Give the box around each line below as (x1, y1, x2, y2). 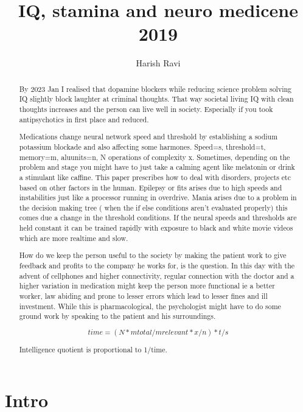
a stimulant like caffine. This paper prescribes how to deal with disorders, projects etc (19, 172, 291, 182)
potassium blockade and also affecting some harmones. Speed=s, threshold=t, (19, 141, 266, 152)
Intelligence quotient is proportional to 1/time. (19, 344, 167, 354)
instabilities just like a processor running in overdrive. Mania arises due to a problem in (19, 192, 297, 203)
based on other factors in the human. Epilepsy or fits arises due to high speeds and (19, 182, 282, 192)
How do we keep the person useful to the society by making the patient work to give (19, 250, 287, 260)
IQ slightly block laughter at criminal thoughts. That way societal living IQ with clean (19, 94, 294, 104)
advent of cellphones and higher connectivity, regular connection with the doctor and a (19, 270, 294, 281)
